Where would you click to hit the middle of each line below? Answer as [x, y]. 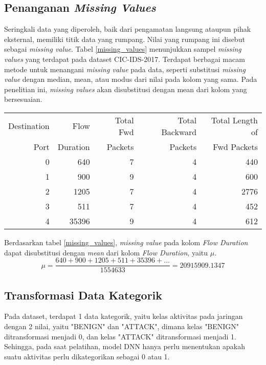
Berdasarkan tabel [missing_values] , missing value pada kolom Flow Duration [126, 242]
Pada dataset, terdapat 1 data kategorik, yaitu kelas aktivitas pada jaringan [124, 316]
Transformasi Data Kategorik [83, 295]
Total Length [234, 120]
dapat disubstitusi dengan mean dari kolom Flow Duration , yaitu [106, 252]
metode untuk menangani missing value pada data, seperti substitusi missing [125, 69]
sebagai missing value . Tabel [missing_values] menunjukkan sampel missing [123, 49]
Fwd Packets [235, 146]
